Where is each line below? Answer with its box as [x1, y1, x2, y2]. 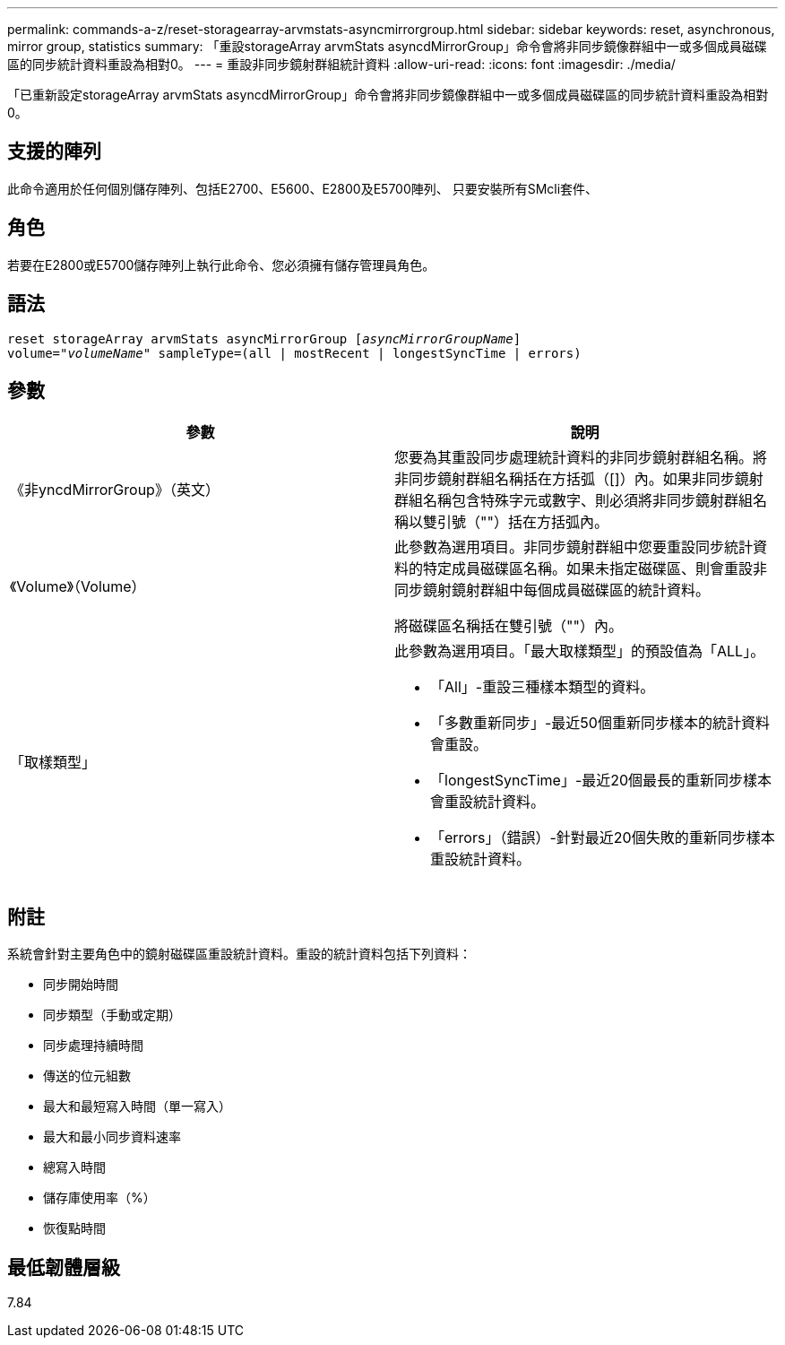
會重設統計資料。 [430, 793, 546, 811]
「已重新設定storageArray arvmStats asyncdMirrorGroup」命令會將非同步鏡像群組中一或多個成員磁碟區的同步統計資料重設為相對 [7, 87, 769, 102]
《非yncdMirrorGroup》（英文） [10, 481, 220, 499]
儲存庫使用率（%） [43, 1190, 156, 1206]
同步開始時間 [43, 976, 118, 993]
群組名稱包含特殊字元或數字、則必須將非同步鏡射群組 [394, 491, 754, 510]
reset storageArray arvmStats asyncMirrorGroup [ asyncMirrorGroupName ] [7, 331, 522, 346]
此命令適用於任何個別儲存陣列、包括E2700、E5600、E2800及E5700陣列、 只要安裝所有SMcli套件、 [7, 180, 599, 196]
